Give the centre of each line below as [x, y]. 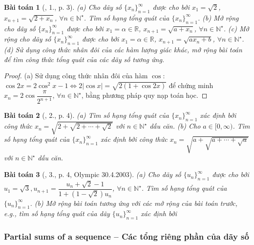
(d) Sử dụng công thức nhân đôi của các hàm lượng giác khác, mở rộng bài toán [123, 50]
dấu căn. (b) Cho [175, 126]
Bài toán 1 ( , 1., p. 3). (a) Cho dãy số [63, 7]
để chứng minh [191, 85]
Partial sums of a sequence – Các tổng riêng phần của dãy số [127, 236]
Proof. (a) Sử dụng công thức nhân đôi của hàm [76, 76]
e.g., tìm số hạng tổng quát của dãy [57, 213]
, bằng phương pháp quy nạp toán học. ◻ [144, 95]
